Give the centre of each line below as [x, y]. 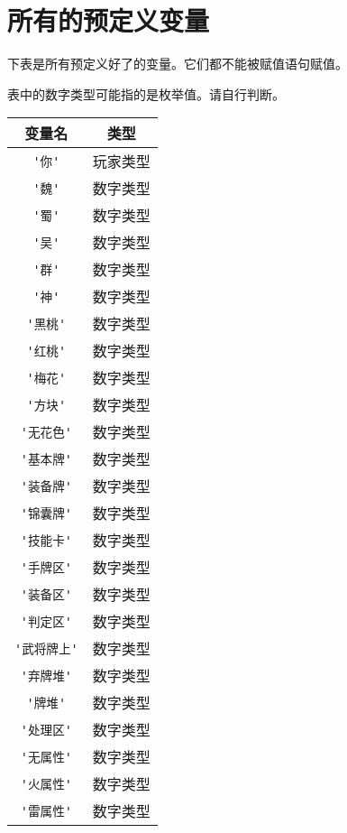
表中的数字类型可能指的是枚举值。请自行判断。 [146, 93]
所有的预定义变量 [109, 20]
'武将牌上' [46, 649]
